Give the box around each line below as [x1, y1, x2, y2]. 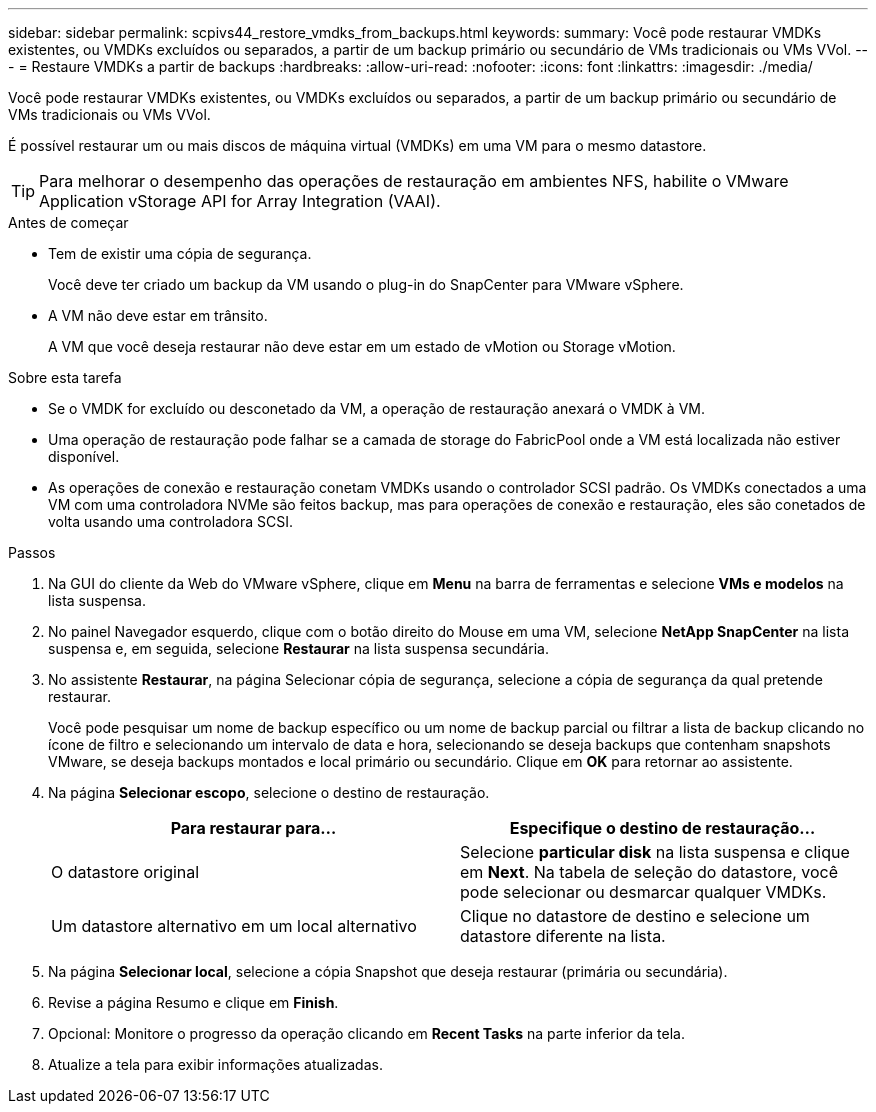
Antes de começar [8, 214, 129, 231]
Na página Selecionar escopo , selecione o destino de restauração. [48, 784, 490, 801]
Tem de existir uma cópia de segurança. [48, 245, 312, 262]
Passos [8, 544, 56, 561]
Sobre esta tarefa [8, 369, 122, 386]
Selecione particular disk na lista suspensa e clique [460, 842, 850, 862]
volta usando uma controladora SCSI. [48, 513, 294, 530]
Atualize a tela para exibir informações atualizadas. [48, 1056, 383, 1073]
